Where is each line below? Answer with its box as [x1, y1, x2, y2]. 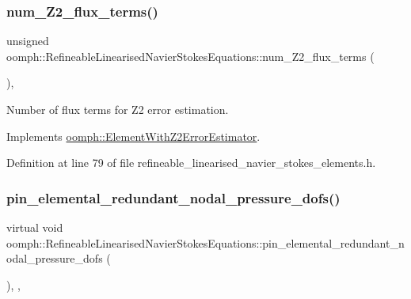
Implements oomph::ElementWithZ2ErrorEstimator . [6, 127, 261, 144]
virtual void [6, 219, 63, 235]
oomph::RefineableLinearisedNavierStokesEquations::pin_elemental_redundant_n [6, 234, 405, 251]
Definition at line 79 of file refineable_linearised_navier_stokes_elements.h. [6, 154, 376, 171]
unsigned [6, 32, 49, 49]
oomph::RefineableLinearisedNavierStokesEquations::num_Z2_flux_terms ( [6, 47, 375, 64]
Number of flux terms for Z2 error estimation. [6, 101, 229, 117]
